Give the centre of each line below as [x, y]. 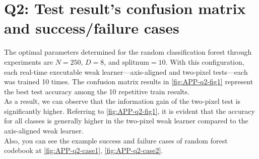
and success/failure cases [92, 28]
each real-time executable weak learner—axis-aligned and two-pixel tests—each [126, 71]
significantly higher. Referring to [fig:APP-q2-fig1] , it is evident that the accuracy [129, 111]
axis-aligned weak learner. [44, 131]
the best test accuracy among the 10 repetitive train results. [97, 91]
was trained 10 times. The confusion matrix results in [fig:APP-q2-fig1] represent [129, 82]
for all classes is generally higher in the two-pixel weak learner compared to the [126, 121]
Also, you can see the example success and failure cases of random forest [116, 140]
